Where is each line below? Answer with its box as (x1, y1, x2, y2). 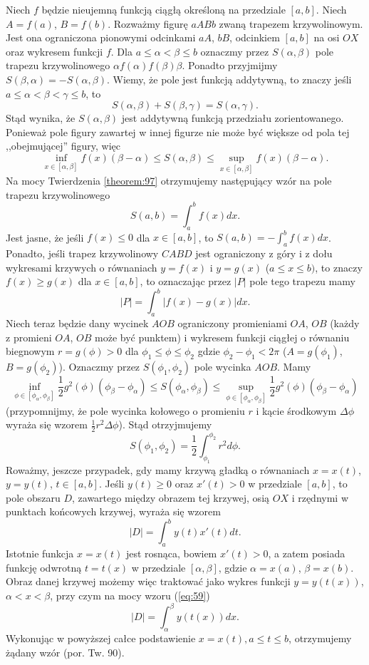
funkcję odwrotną (6, 560, 82, 574)
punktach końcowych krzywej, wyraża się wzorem (6, 504, 221, 519)
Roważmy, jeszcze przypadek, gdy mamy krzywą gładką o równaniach (6, 462, 310, 477)
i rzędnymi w (291, 490, 349, 505)
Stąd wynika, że (6, 110, 76, 125)
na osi (313, 30, 340, 45)
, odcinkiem (229, 30, 280, 45)
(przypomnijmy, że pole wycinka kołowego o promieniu (6, 403, 245, 418)
